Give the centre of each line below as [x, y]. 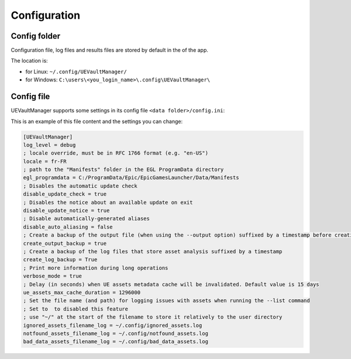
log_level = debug [49, 145]
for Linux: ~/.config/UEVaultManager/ [76, 71]
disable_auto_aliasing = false [68, 227]
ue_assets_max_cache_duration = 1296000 [82, 292]
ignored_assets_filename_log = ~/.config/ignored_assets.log [113, 325]
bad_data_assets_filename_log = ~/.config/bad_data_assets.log [116, 342]
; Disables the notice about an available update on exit [108, 202]
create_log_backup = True [60, 260]
